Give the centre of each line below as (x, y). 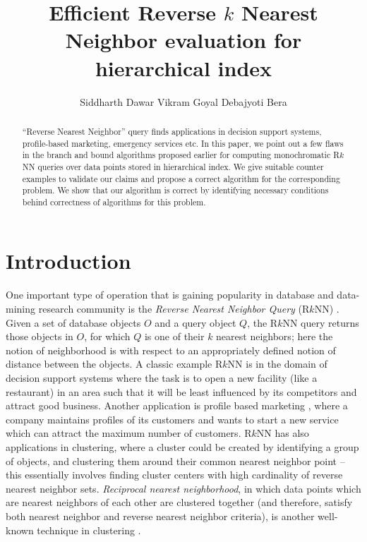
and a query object (195, 322)
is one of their (174, 336)
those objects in (40, 336)
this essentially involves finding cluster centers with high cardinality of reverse (174, 475)
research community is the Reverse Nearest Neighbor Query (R (174, 309)
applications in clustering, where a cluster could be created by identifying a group (182, 446)
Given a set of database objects (73, 322)
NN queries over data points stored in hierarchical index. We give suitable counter (173, 166)
